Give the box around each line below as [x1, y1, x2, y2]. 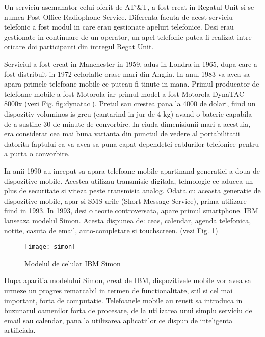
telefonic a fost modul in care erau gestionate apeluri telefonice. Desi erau [4, 21, 234, 32]
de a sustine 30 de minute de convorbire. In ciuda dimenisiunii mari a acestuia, [4, 118, 251, 129]
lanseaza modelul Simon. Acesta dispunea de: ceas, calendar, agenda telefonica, [4, 215, 251, 226]
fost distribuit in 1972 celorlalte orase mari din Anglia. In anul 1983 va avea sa [4, 68, 250, 79]
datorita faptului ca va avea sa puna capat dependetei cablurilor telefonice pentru [4, 138, 259, 149]
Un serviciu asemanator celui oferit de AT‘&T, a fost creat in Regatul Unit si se [4, 2, 254, 12]
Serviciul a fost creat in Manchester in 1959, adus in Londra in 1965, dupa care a [4, 58, 257, 69]
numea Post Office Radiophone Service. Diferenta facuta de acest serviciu [4, 11, 233, 22]
